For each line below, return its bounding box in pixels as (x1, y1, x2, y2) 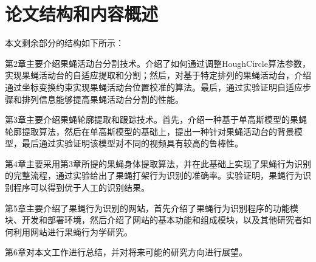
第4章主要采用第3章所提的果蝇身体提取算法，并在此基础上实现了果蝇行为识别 (5, 157, 311, 170)
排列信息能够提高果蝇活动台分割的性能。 (21, 92, 184, 105)
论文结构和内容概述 (5, 1, 159, 26)
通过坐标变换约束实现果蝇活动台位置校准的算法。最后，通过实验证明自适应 (5, 80, 303, 93)
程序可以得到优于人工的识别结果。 (13, 181, 149, 194)
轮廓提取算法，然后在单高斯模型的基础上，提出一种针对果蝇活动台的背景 (5, 125, 294, 137)
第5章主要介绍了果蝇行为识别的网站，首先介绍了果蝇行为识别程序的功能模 (5, 201, 298, 214)
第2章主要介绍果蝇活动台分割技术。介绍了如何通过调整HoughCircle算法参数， (5, 57, 311, 69)
